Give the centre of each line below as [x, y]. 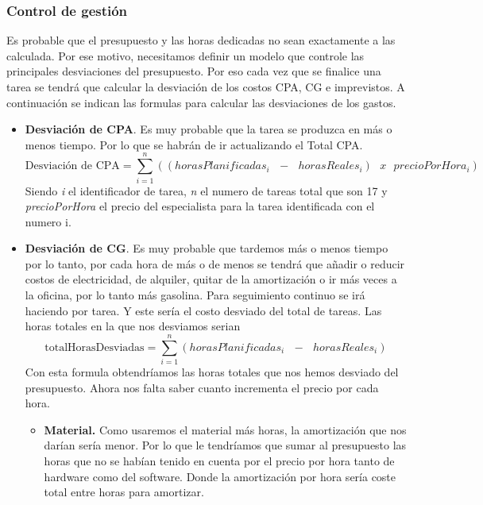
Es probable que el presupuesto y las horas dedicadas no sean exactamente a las [201, 40]
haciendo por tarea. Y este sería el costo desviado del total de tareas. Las [203, 310]
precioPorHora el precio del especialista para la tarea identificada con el [200, 206]
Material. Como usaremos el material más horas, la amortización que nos [225, 429]
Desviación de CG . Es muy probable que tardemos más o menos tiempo [207, 248]
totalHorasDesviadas [95, 347]
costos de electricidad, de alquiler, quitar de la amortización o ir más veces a [211, 279]
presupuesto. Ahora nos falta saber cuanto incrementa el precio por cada [202, 387]
